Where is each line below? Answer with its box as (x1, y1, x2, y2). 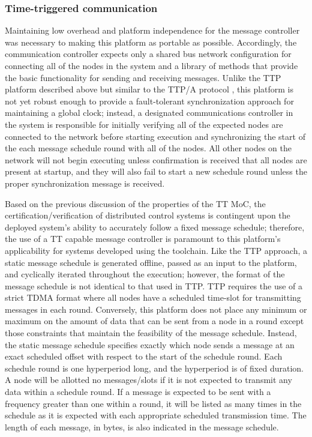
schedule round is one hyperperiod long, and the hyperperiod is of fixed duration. (5, 361, 304, 374)
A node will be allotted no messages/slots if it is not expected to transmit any (5, 373, 292, 386)
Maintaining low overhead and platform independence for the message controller (5, 24, 300, 37)
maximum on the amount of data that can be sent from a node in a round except (5, 315, 304, 327)
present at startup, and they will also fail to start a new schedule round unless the (5, 165, 307, 178)
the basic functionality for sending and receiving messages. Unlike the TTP (5, 71, 281, 83)
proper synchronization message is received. (5, 176, 165, 189)
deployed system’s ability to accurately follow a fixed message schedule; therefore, (5, 220, 305, 233)
